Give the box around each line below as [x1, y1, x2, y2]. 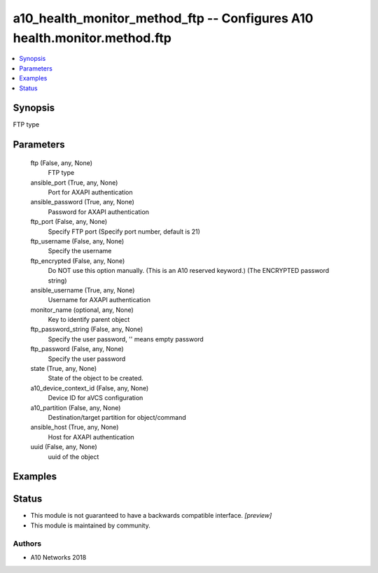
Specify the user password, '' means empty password [48, 334, 204, 343]
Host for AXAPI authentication [48, 432, 134, 441]
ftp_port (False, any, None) [30, 218, 108, 226]
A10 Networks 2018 [30, 553, 87, 561]
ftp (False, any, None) [30, 158, 93, 167]
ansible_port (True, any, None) [30, 178, 118, 187]
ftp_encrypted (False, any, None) [30, 256, 125, 265]
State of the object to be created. [48, 374, 143, 383]
